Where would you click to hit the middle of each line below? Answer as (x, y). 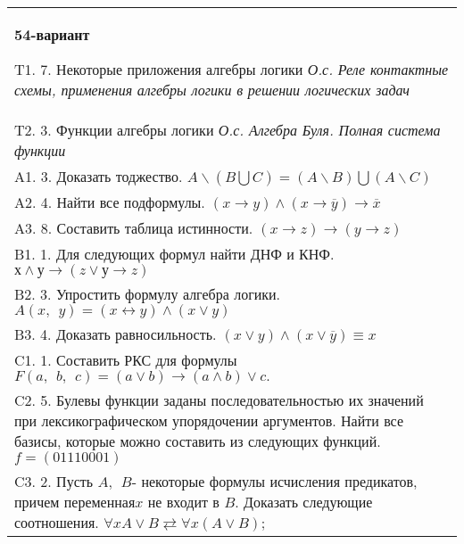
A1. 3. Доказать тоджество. (99, 176)
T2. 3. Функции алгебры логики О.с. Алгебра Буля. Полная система (228, 130)
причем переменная (75, 502)
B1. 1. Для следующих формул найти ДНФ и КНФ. (174, 254)
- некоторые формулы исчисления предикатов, (274, 481)
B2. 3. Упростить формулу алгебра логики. (148, 294)
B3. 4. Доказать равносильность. (116, 334)
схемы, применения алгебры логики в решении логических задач (212, 90)
